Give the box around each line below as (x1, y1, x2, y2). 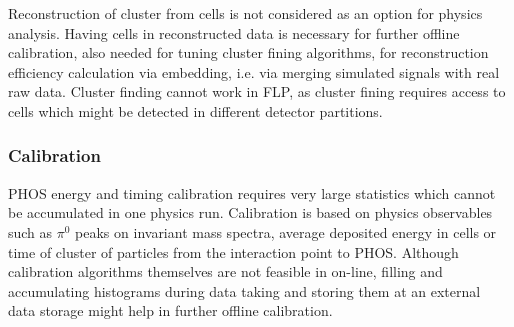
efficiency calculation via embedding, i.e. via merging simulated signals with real (8, 61, 500, 82)
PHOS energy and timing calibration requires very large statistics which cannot (8, 182, 496, 203)
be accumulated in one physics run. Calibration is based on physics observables (8, 202, 493, 223)
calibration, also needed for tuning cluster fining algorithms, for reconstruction (8, 42, 489, 63)
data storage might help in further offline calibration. (8, 300, 333, 321)
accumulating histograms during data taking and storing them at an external (8, 280, 481, 301)
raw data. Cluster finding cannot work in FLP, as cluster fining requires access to (8, 81, 506, 102)
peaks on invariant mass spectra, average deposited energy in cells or (75, 221, 497, 242)
